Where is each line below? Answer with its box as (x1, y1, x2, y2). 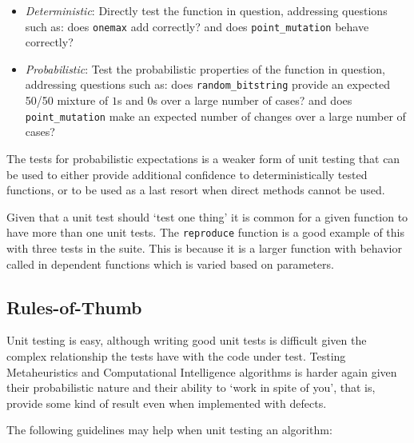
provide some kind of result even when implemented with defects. (6, 394, 327, 411)
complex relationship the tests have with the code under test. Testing (6, 347, 346, 364)
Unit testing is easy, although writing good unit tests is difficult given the (6, 332, 367, 349)
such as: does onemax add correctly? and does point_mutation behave (25, 18, 369, 34)
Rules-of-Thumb (6, 294, 142, 319)
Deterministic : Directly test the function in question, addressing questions (25, 2, 388, 18)
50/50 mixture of (25, 92, 109, 109)
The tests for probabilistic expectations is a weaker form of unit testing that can (6, 150, 400, 166)
